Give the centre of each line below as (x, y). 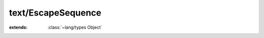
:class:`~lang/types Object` (75, 27)
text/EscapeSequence (55, 13)
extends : (18, 27)
